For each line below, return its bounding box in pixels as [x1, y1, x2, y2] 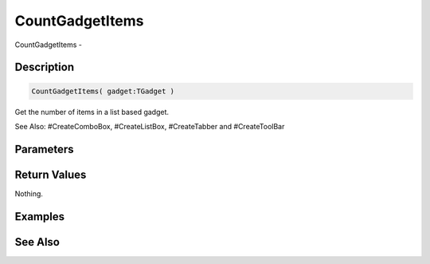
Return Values [14, 167, 87, 181]
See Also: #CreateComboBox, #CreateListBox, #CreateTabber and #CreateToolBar [14, 121, 285, 131]
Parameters [14, 142, 74, 156]
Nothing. [14, 188, 44, 199]
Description [14, 61, 75, 74]
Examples [14, 210, 65, 223]
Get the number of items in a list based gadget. [14, 107, 170, 116]
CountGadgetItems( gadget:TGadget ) [31, 86, 175, 96]
